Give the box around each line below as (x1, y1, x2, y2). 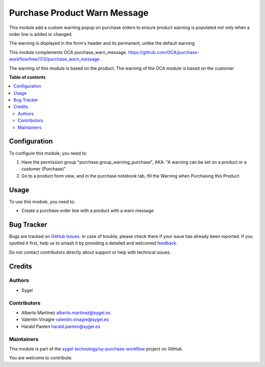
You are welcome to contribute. (9, 355, 73, 361)
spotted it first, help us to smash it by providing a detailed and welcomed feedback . (9, 240, 178, 246)
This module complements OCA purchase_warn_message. (9, 49, 128, 55)
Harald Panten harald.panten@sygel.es (21, 323, 101, 329)
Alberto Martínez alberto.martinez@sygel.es (21, 310, 111, 315)
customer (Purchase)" (21, 166, 66, 172)
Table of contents (9, 74, 46, 80)
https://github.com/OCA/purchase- (128, 49, 199, 55)
